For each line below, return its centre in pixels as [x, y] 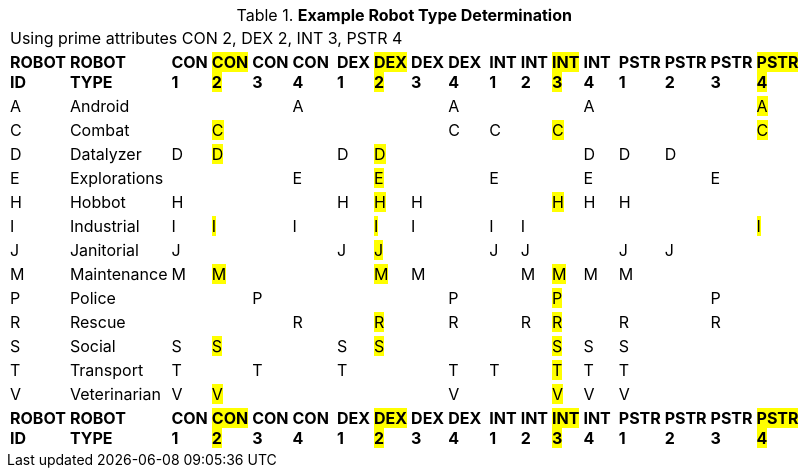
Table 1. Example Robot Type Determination [404, 15]
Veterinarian [115, 394]
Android [99, 106]
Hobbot [97, 202]
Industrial [104, 226]
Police [92, 298]
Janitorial [104, 250]
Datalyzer [105, 154]
